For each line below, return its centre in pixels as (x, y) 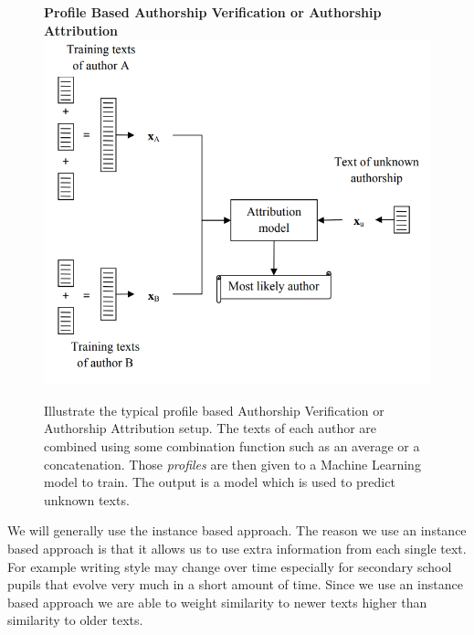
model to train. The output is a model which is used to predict (220, 482)
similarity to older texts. (75, 620)
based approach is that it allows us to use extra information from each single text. (237, 548)
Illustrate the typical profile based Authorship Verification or (214, 410)
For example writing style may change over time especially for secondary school (230, 566)
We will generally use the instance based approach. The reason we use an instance (237, 530)
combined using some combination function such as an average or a (232, 446)
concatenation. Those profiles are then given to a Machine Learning (232, 464)
